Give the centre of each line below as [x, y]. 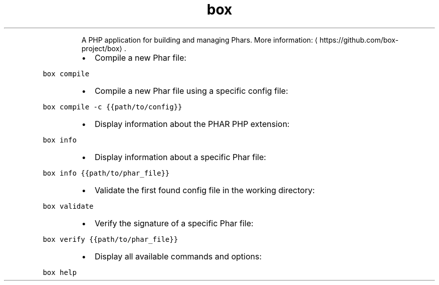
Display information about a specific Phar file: [180, 157]
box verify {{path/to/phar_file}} [111, 239]
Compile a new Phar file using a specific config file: [191, 91]
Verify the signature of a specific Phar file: [174, 223]
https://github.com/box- [359, 40]
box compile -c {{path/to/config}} [113, 107]
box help [60, 272]
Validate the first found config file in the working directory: [205, 190]
